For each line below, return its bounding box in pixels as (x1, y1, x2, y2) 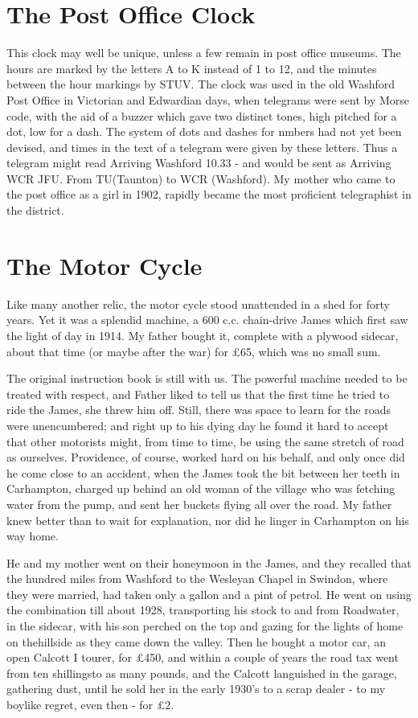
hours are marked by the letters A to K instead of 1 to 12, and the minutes (6, 59, 377, 76)
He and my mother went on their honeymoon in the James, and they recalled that (6, 554, 412, 571)
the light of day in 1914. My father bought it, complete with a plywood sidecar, (6, 326, 399, 343)
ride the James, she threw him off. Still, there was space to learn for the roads (6, 401, 391, 418)
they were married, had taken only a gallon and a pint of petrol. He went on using (6, 585, 412, 602)
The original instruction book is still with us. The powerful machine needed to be (6, 370, 408, 387)
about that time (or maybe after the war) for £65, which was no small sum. (6, 343, 381, 359)
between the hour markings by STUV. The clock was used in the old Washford (6, 76, 395, 92)
